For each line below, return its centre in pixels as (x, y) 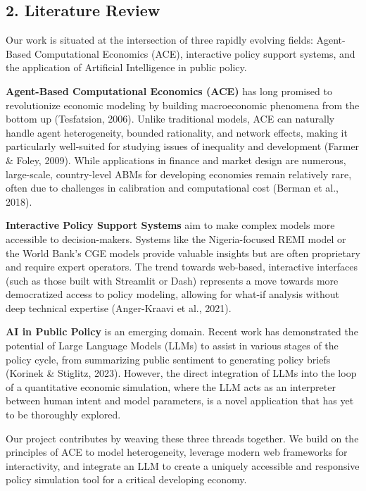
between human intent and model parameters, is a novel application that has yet (180, 400)
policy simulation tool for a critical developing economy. (126, 479)
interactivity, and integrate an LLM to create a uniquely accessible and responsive (183, 465)
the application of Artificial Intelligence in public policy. (126, 67)
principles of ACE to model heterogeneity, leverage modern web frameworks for (177, 452)
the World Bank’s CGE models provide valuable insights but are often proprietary (183, 253)
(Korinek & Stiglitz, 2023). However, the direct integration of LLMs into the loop (181, 373)
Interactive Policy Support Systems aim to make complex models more (170, 225)
